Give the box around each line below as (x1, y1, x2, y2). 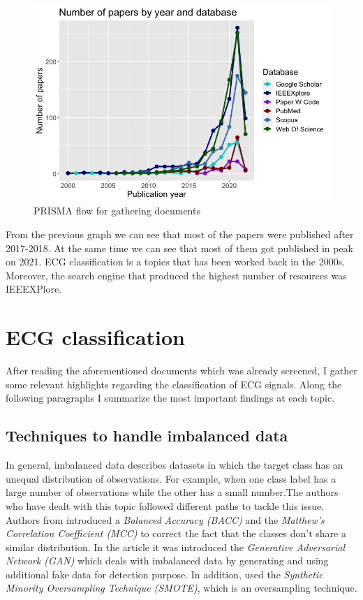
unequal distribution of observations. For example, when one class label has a (6, 471, 336, 485)
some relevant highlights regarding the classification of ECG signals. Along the (6, 376, 342, 391)
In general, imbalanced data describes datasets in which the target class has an (6, 458, 343, 472)
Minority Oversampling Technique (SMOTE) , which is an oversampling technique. (6, 580, 357, 595)
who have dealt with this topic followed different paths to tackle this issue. (6, 498, 325, 513)
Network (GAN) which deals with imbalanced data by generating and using (6, 553, 329, 568)
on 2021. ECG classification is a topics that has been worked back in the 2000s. (6, 254, 346, 269)
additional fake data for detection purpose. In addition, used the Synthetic (6, 566, 323, 581)
